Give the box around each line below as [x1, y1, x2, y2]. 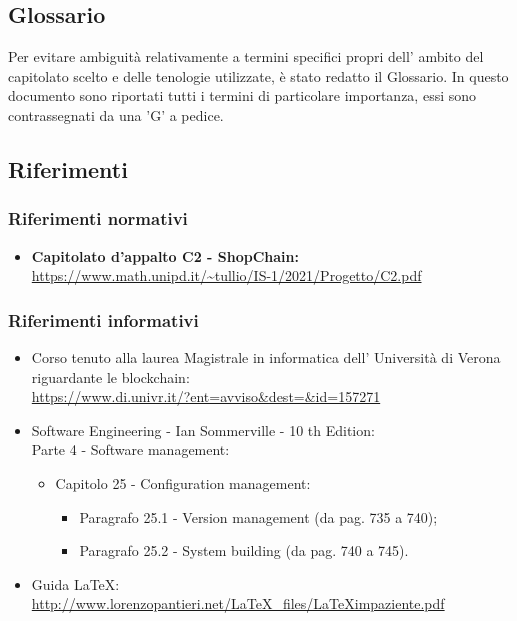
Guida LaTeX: [31, 573, 120, 594]
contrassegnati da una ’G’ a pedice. [8, 104, 224, 125]
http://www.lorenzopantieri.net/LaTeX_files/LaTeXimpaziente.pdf [31, 593, 445, 614]
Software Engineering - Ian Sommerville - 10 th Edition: [31, 419, 375, 440]
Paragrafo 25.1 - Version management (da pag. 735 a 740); [79, 506, 438, 527]
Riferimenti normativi [8, 206, 188, 231]
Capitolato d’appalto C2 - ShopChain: [31, 245, 299, 266]
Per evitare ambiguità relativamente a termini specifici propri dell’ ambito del [8, 46, 484, 67]
